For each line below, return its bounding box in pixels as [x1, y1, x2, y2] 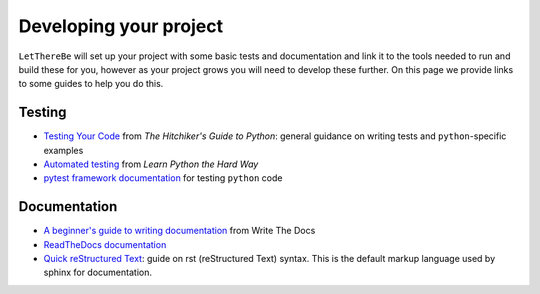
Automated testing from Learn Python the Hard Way [43, 158, 259, 170]
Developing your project [18, 15, 224, 37]
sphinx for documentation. [43, 266, 152, 279]
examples [43, 144, 84, 156]
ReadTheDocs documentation [43, 238, 167, 250]
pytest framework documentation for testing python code [43, 172, 283, 184]
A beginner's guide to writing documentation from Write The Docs [43, 225, 316, 237]
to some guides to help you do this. [18, 78, 164, 90]
